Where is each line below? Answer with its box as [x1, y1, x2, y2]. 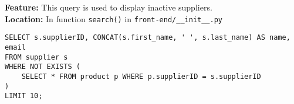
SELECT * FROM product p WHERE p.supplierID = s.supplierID [21, 72, 261, 81]
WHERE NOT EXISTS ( [5, 63, 80, 71]
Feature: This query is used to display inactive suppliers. [5, 1, 212, 13]
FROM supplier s [5, 53, 68, 61]
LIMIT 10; [5, 92, 43, 100]
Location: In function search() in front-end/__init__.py [5, 12, 222, 25]
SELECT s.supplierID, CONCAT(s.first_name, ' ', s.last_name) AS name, [5, 33, 290, 42]
